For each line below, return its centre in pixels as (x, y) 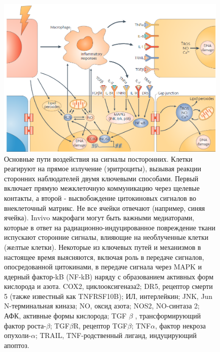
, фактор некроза (180, 325)
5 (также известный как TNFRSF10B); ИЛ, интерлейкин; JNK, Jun (108, 296)
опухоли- (17, 335)
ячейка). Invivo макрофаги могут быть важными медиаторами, (99, 218)
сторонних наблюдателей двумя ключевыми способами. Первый (101, 178)
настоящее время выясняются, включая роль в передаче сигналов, (104, 257)
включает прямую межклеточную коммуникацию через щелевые (102, 188)
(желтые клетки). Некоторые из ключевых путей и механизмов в (102, 247)
